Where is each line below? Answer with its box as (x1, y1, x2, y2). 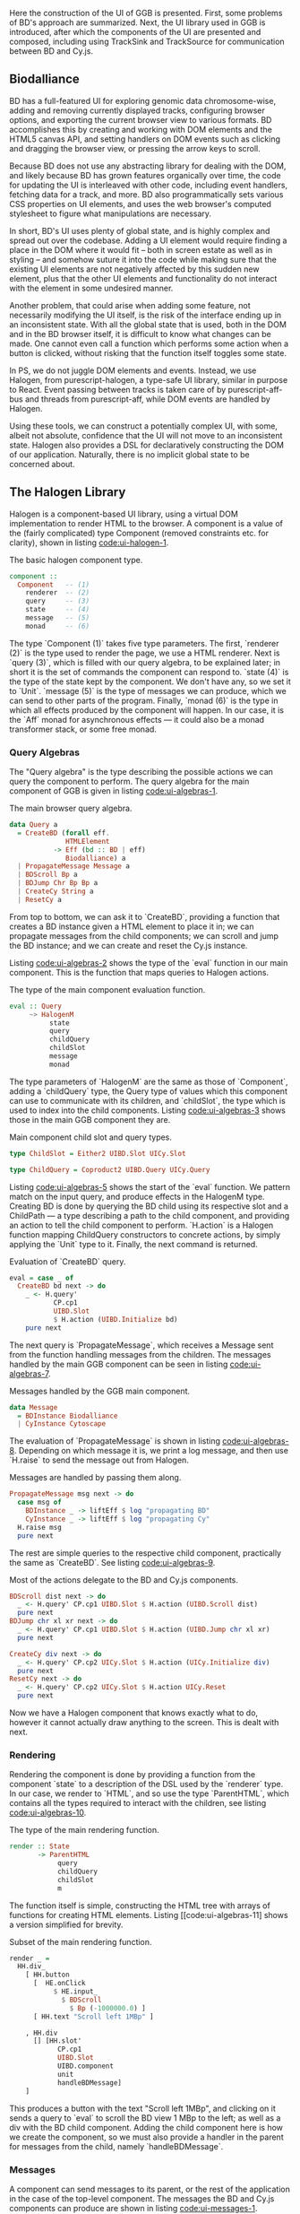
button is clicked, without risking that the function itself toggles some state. (9, 347, 287, 358)
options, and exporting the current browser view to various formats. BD (9, 114, 272, 125)
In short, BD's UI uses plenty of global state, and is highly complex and (9, 225, 270, 236)
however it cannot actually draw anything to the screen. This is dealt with (9, 1717, 279, 1728)
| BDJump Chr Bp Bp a (17, 879, 99, 888)
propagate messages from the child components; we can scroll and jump (9, 930, 279, 941)
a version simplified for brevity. (9, 1919, 124, 1930)
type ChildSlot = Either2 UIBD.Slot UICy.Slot (9, 1149, 186, 1158)
